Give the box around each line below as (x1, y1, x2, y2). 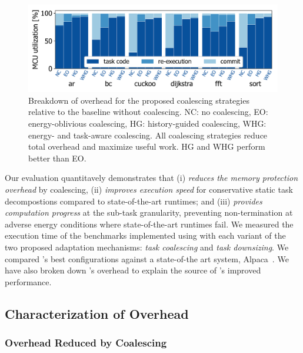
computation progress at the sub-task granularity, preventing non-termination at (5, 206, 293, 219)
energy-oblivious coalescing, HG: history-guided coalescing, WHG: (28, 117, 267, 130)
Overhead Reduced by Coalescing (5, 335, 167, 350)
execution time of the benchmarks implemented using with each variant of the (5, 229, 286, 242)
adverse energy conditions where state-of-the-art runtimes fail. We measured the (5, 217, 294, 230)
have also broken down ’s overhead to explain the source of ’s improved (5, 264, 261, 276)
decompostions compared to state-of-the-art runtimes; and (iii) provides (5, 194, 262, 207)
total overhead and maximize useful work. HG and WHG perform (28, 140, 265, 153)
